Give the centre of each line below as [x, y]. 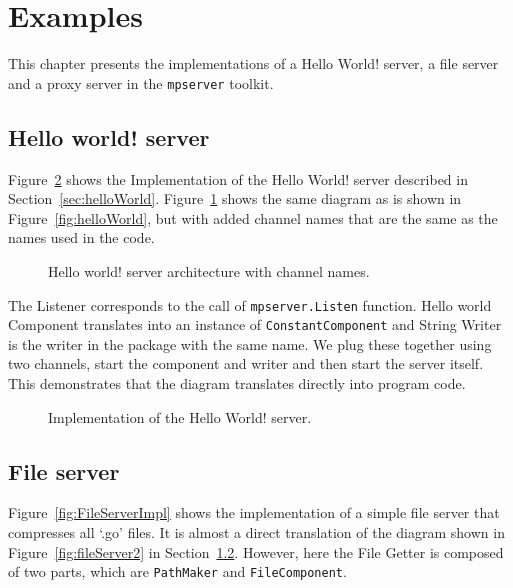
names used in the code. [81, 237]
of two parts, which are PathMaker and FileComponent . [177, 571]
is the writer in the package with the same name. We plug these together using [250, 343]
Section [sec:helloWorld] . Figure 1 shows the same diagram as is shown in [235, 198]
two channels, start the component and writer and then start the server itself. [246, 363]
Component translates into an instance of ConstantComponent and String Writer [255, 324]
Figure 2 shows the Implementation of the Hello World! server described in [238, 178]
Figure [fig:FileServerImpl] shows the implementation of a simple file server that [254, 512]
